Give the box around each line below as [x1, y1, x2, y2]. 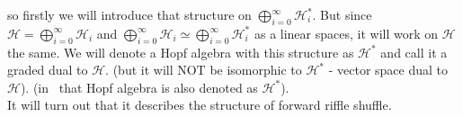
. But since [312, 5, 372, 23]
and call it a [380, 42, 448, 61]
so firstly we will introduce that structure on [7, 5, 252, 23]
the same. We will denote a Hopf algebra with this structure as [7, 42, 354, 61]
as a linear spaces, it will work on [254, 23, 439, 42]
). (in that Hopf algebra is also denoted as [20, 77, 258, 96]
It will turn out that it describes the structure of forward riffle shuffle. [7, 95, 392, 114]
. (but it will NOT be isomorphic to [105, 60, 302, 79]
